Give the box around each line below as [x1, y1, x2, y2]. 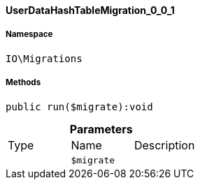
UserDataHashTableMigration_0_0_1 [6, 4, 175, 16]
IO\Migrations [6, 52, 83, 64]
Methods [6, 77, 41, 88]
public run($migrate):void [6, 101, 153, 112]
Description [134, 138, 195, 152]
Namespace [6, 29, 53, 40]
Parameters [69, 121, 133, 136]
